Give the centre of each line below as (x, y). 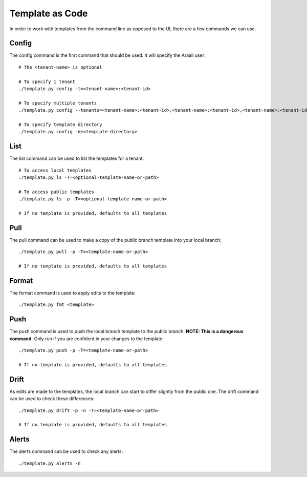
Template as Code (49, 13)
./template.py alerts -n (50, 463)
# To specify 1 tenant (47, 81)
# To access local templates (55, 170)
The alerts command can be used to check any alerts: (66, 451)
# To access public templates (57, 192)
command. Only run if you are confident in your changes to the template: (86, 339)
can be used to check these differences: (52, 399)
